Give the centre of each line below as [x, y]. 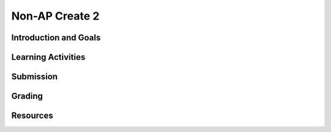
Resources [32, 116]
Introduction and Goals [56, 38]
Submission [35, 77]
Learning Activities [48, 57]
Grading [27, 96]
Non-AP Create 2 [55, 16]
